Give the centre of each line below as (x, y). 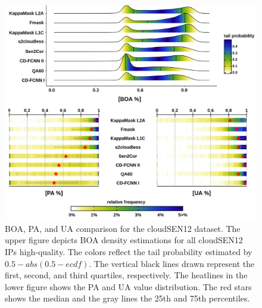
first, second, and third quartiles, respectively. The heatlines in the (126, 275)
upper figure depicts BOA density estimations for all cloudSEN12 (124, 240)
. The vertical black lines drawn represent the (172, 263)
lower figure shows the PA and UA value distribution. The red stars (128, 286)
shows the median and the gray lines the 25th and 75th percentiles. (127, 298)
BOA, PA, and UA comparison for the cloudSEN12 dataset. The (123, 228)
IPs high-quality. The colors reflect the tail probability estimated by (129, 252)
